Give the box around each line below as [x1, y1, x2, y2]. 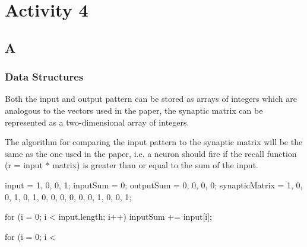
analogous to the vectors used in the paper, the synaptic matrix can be [5, 104, 263, 116]
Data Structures [5, 69, 84, 84]
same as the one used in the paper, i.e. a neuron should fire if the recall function [5, 147, 297, 159]
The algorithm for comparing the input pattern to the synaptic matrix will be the [5, 136, 303, 148]
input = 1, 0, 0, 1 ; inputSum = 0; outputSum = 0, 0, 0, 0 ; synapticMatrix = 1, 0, [5, 178, 303, 191]
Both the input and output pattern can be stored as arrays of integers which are [5, 92, 297, 105]
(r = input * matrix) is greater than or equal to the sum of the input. [5, 159, 258, 171]
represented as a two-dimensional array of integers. [5, 116, 189, 128]
